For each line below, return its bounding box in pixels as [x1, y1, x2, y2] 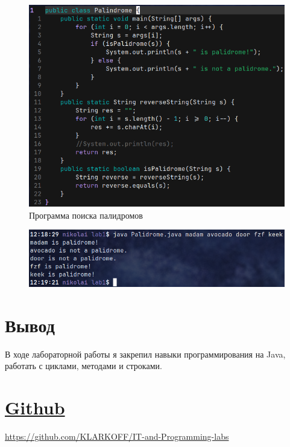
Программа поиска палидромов [29, 208, 143, 221]
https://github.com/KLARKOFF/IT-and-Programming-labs [5, 430, 229, 442]
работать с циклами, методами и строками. [5, 359, 162, 372]
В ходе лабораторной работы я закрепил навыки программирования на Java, [5, 347, 286, 360]
